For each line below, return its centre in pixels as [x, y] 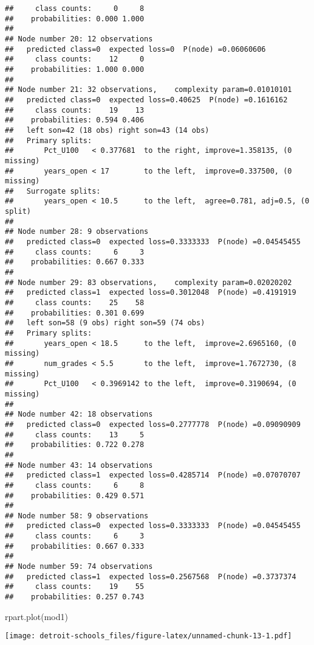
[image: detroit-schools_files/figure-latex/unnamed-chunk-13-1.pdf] [148, 636]
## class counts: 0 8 [75, 9]
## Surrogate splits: [53, 191]
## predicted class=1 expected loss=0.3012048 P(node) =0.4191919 [151, 293]
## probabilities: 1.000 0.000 [75, 69]
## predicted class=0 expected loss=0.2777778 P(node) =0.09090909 [153, 424]
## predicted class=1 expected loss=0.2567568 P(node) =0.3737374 [151, 576]
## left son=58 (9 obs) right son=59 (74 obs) [105, 323]
